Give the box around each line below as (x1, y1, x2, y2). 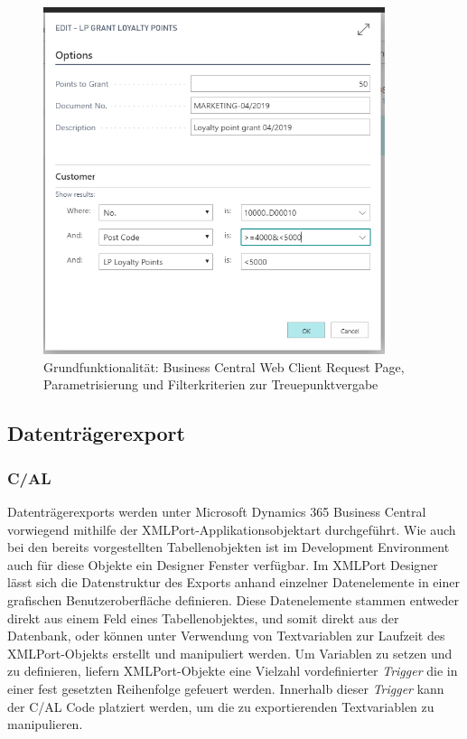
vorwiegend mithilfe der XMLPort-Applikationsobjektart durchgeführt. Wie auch (7, 519, 456, 538)
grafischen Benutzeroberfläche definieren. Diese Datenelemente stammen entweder (7, 591, 459, 610)
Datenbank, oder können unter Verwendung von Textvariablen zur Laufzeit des (7, 626, 445, 645)
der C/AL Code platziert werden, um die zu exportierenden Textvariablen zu (7, 697, 434, 716)
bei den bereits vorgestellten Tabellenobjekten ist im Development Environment (7, 538, 450, 557)
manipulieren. (7, 715, 83, 734)
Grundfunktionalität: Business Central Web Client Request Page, (43, 357, 405, 376)
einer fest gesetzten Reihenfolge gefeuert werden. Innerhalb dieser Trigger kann (7, 678, 444, 697)
